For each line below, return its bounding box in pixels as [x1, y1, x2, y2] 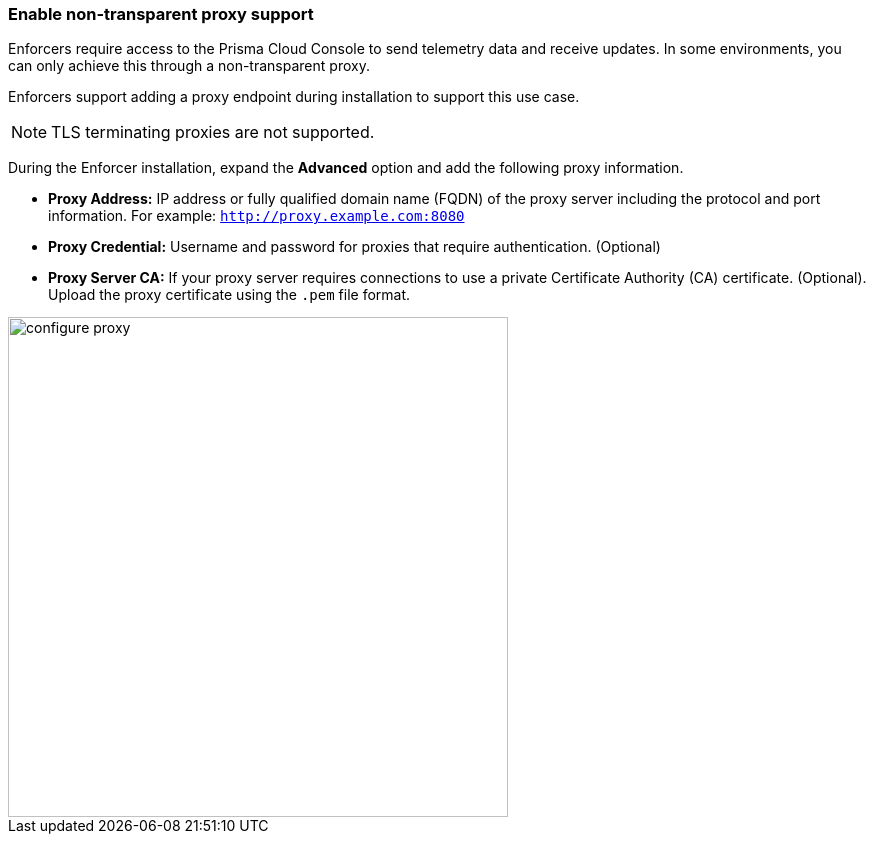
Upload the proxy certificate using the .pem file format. [48, 286, 411, 304]
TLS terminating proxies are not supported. [51, 122, 375, 143]
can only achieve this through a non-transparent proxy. [8, 57, 370, 75]
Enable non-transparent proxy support [8, 4, 314, 24]
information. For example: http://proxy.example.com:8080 [48, 207, 465, 225]
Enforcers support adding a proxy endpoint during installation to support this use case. [8, 88, 580, 106]
